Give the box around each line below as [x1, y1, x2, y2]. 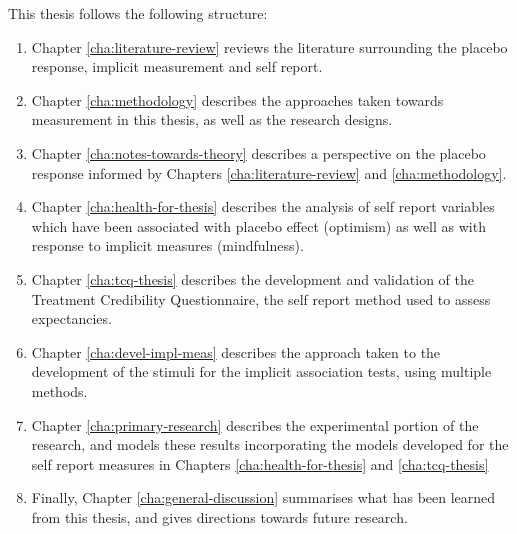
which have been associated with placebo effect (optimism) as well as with [31, 215, 486, 236]
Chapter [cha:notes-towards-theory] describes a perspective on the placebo [31, 142, 486, 163]
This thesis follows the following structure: [8, 3, 268, 23]
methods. [31, 380, 88, 401]
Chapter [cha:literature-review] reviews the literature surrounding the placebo [31, 36, 508, 57]
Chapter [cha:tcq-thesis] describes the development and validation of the [31, 268, 474, 289]
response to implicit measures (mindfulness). [31, 235, 304, 256]
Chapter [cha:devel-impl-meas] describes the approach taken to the [31, 341, 441, 362]
